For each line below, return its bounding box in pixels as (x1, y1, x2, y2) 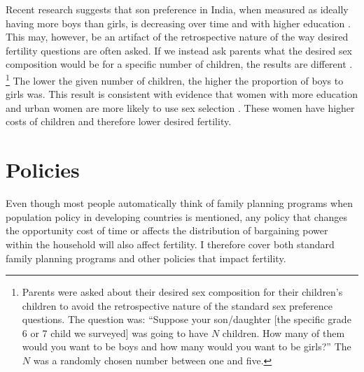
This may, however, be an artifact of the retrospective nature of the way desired (6, 29, 349, 44)
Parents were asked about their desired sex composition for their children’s (22, 285, 343, 299)
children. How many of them (222, 325, 345, 340)
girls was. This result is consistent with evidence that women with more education (6, 87, 358, 101)
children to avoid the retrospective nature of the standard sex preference (22, 298, 332, 313)
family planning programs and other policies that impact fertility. (6, 250, 286, 265)
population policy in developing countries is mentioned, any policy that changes (6, 209, 347, 224)
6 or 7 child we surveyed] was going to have (22, 325, 209, 340)
